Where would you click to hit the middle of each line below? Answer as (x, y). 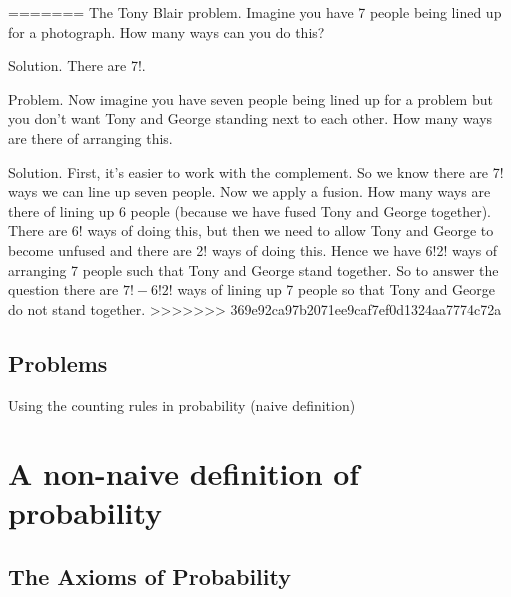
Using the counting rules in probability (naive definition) (182, 404)
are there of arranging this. (90, 137)
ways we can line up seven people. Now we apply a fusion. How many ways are (249, 191)
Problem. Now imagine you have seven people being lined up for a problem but (250, 98)
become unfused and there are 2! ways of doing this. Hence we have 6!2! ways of (253, 249)
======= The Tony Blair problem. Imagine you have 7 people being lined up (255, 12)
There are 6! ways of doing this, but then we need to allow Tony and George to (251, 230)
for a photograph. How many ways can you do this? (166, 31)
